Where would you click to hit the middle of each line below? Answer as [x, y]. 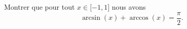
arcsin [91, 18]
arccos [139, 18]
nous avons [129, 7]
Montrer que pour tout [40, 7]
